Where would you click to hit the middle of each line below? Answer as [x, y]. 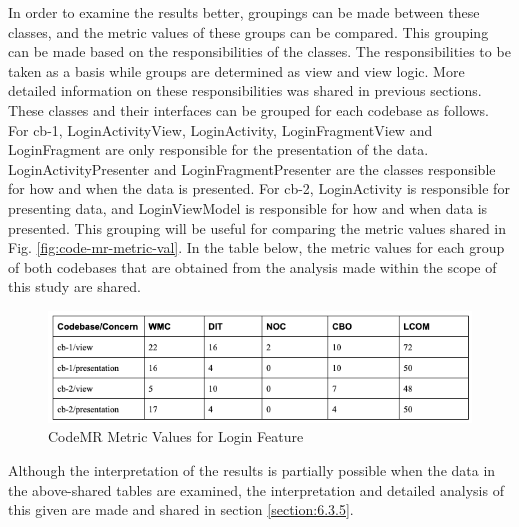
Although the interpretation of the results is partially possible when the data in [252, 469]
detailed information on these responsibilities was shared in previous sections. [245, 90]
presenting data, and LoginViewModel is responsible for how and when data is [248, 207]
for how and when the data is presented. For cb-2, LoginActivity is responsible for [259, 188]
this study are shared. [74, 286]
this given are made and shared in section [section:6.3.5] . [181, 509]
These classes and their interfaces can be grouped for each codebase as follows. [248, 109]
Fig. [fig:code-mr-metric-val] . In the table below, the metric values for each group [256, 247]
